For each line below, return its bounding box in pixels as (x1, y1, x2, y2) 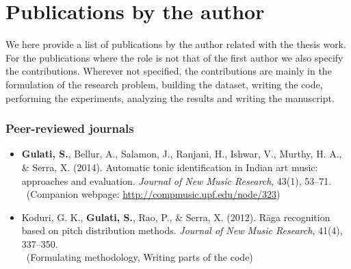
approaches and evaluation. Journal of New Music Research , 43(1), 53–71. (21, 173, 332, 188)
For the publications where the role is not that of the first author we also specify (5, 50, 343, 64)
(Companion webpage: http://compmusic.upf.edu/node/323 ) (26, 187, 281, 201)
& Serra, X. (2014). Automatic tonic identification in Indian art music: (21, 159, 318, 174)
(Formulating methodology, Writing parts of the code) (26, 250, 253, 264)
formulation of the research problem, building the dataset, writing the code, (5, 77, 323, 91)
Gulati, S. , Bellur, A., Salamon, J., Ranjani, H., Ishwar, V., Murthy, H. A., (21, 146, 342, 161)
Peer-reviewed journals (5, 120, 134, 137)
